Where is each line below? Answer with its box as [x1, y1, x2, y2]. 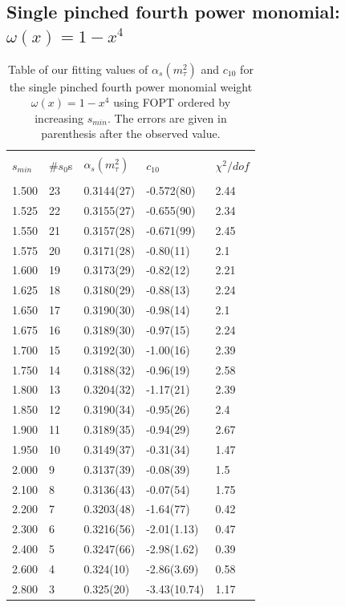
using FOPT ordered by [113, 94, 231, 111]
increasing [34, 109, 84, 126]
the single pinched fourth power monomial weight [9, 78, 253, 95]
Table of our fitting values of [8, 60, 148, 77]
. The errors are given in [107, 109, 227, 126]
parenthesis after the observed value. [41, 125, 221, 142]
